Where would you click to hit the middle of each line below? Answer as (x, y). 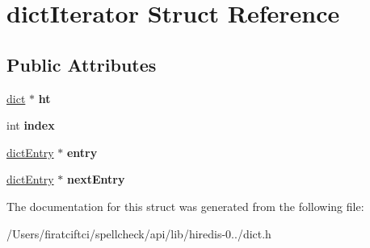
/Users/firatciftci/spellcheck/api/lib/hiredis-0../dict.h (139, 233)
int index (31, 125)
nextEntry (96, 179)
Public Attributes (82, 64)
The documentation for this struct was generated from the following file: (185, 206)
